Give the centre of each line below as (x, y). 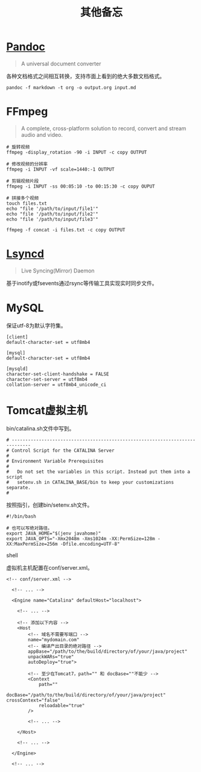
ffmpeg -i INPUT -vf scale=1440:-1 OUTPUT (60, 169)
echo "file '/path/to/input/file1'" (52, 209)
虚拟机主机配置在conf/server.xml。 (50, 567)
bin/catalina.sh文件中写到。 (40, 428)
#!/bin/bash (21, 516)
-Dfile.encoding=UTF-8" (90, 544)
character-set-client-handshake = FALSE (58, 374)
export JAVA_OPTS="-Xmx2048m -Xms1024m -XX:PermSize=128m (81, 539)
